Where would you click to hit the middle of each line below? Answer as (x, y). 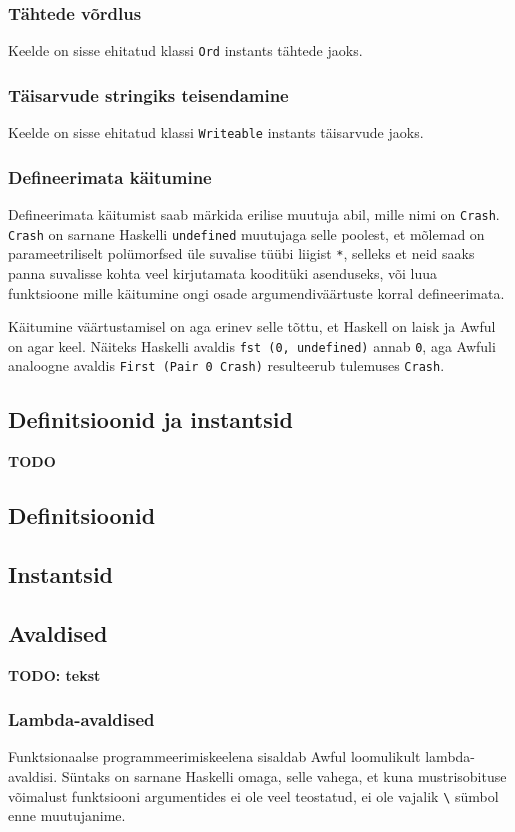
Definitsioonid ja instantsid (150, 419)
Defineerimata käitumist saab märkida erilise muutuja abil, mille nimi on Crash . (254, 213)
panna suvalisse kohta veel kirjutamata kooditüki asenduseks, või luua (223, 272)
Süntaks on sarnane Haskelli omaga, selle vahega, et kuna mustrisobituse (284, 776)
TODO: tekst (54, 674)
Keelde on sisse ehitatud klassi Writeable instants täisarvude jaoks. (216, 132)
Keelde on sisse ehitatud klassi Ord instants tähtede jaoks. (185, 50)
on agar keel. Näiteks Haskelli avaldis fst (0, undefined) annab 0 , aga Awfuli (252, 345)
